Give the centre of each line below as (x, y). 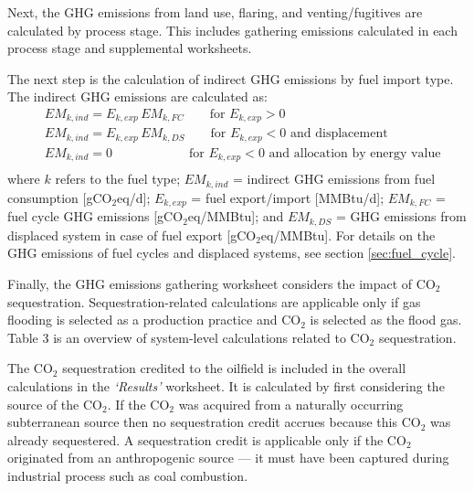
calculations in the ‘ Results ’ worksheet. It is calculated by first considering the (226, 385)
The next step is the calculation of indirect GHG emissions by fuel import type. (231, 78)
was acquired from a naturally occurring (291, 404)
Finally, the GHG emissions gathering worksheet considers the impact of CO (221, 283)
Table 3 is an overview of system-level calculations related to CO (189, 337)
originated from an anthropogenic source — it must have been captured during (228, 458)
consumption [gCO (60, 197)
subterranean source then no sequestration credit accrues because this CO (214, 422)
